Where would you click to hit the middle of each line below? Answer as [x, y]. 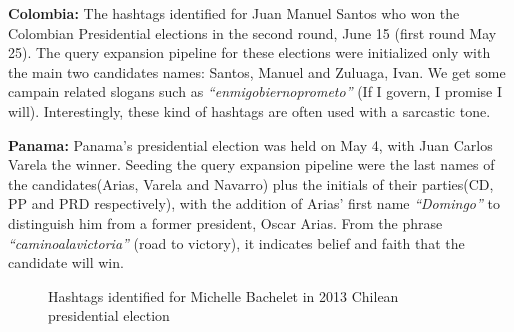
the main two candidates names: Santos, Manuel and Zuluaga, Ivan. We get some [257, 71]
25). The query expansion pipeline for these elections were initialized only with [249, 52]
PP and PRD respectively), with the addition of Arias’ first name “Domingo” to [254, 203]
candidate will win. [66, 262]
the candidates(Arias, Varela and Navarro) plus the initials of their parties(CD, [251, 183]
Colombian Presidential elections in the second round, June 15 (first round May [252, 32]
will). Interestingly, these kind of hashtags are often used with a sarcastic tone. [249, 110]
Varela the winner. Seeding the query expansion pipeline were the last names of [251, 164]
